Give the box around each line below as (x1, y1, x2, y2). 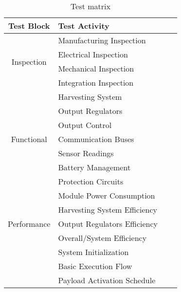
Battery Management (58, 162, 131, 173)
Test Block (8, 20, 50, 31)
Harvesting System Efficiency (58, 204, 157, 215)
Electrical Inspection (58, 49, 128, 60)
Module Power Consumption (58, 190, 155, 201)
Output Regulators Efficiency (58, 218, 158, 229)
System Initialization (58, 246, 129, 257)
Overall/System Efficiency (58, 232, 147, 243)
